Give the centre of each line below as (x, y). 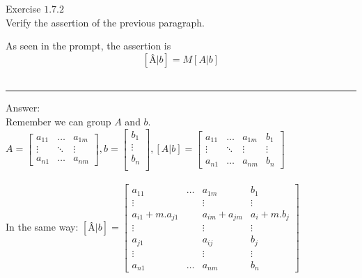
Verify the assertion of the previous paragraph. (105, 22)
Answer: (23, 108)
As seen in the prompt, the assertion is (88, 46)
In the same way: (42, 227)
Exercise (23, 8)
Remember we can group (58, 121)
